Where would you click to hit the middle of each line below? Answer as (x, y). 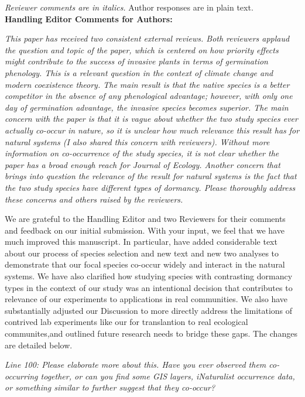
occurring (21, 376)
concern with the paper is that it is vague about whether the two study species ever (151, 119)
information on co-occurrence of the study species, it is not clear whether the (142, 153)
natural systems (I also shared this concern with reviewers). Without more (137, 141)
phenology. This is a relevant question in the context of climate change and (139, 72)
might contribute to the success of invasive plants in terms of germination (136, 61)
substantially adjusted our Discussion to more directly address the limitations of (149, 310)
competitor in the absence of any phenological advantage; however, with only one (149, 96)
